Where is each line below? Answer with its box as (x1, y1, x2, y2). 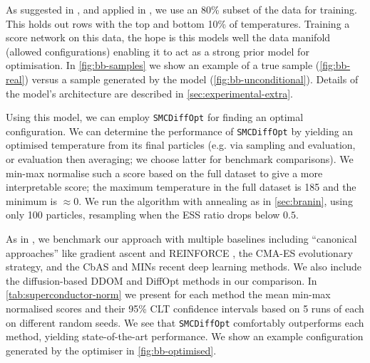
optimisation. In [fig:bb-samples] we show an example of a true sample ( (6, 58, 320, 73)
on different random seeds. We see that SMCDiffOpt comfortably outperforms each (6, 315, 364, 330)
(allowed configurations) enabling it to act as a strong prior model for (6, 43, 309, 58)
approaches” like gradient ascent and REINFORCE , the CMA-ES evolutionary (6, 245, 353, 260)
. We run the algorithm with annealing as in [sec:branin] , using (78, 193, 353, 208)
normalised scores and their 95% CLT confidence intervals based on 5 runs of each (6, 301, 364, 315)
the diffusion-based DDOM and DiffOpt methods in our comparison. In (6, 273, 317, 288)
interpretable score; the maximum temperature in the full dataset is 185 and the (6, 179, 356, 194)
